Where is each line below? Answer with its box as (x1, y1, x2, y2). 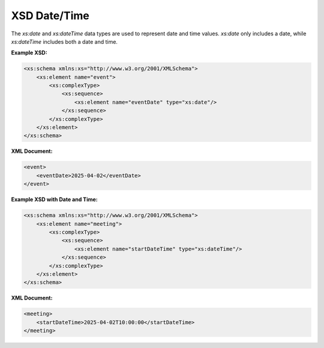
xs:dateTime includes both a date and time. (11, 38, 118, 45)
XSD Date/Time (11, 9, 90, 22)
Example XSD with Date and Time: (11, 196, 98, 203)
